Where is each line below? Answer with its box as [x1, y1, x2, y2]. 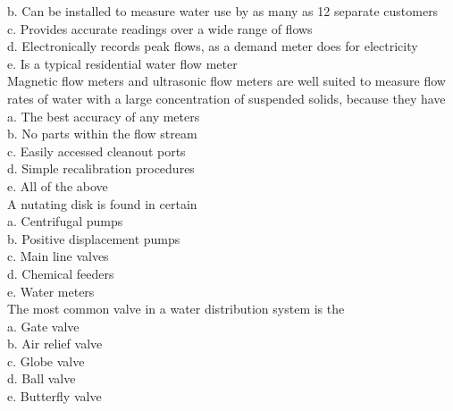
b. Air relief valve [7, 334, 103, 353]
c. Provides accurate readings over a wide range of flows [7, 19, 313, 38]
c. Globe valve [7, 351, 85, 370]
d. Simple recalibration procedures [7, 159, 195, 178]
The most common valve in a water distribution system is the [7, 299, 345, 318]
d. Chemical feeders [7, 264, 114, 282]
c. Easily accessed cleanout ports [7, 141, 186, 160]
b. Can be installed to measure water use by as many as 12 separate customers [7, 2, 439, 20]
